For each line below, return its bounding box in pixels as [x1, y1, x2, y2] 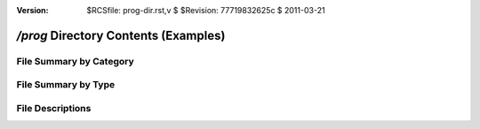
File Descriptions [16, 102, 92, 114]
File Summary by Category [16, 55, 135, 67]
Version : [16, 5, 49, 15]
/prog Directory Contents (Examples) [16, 27, 226, 43]
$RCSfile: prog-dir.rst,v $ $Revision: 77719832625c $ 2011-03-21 [86, 5, 325, 15]
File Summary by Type [16, 79, 116, 91]
